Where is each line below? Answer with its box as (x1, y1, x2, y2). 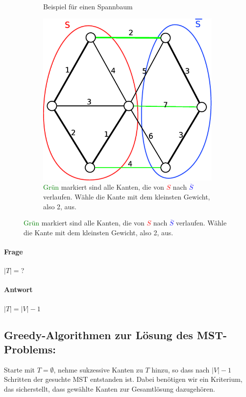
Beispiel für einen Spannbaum (43, 1, 133, 11)
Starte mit (4, 364, 35, 374)
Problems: (4, 341, 56, 356)
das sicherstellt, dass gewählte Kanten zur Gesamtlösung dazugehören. (4, 383, 215, 394)
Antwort (4, 284, 33, 295)
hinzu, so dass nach (151, 364, 210, 374)
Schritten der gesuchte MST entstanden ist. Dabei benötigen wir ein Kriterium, (4, 374, 243, 384)
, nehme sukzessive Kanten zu (53, 364, 143, 374)
